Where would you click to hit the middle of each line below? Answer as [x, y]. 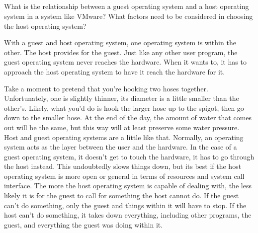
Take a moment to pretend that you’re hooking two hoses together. [106, 88]
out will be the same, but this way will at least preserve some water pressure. [122, 127]
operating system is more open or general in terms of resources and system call [124, 176]
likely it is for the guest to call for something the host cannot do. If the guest [122, 195]
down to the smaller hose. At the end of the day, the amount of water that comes [128, 117]
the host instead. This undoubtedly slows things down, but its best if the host [123, 166]
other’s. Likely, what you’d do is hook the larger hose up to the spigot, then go [124, 108]
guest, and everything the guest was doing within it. [84, 224]
